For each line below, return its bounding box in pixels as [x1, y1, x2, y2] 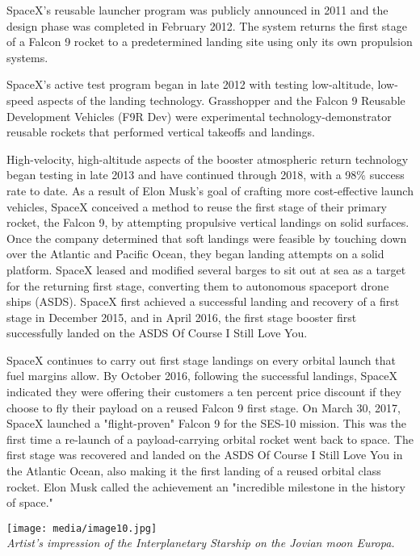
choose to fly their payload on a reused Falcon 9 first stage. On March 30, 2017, [6, 399, 401, 416]
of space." [6, 494, 53, 511]
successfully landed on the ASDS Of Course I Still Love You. [6, 324, 308, 341]
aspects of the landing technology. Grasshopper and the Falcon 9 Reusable [37, 91, 405, 108]
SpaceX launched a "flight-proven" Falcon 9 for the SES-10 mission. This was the [6, 415, 407, 432]
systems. [6, 48, 48, 65]
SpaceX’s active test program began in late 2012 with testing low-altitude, [6, 76, 374, 93]
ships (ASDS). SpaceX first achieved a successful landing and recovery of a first [6, 293, 400, 310]
